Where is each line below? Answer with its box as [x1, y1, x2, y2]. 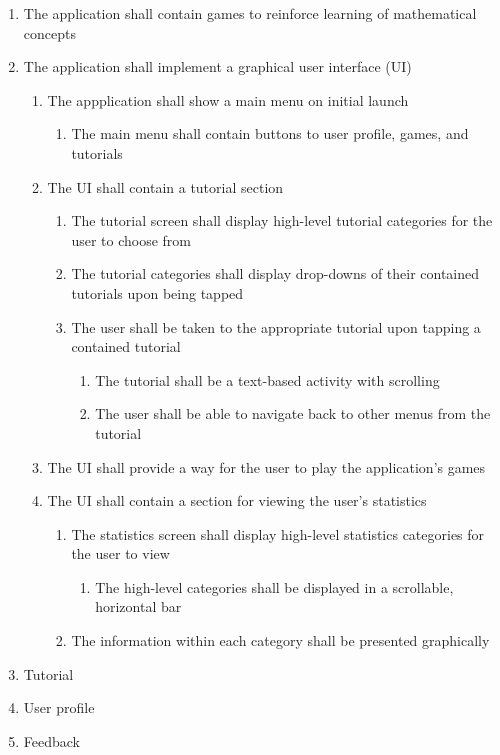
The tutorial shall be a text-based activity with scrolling [95, 369, 440, 390]
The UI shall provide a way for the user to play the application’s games [47, 456, 486, 477]
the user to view [71, 543, 170, 564]
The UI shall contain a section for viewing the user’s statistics [47, 490, 427, 511]
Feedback [23, 730, 80, 751]
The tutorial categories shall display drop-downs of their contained [71, 263, 480, 284]
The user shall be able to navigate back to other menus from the [95, 403, 491, 424]
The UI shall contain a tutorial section [47, 176, 284, 197]
